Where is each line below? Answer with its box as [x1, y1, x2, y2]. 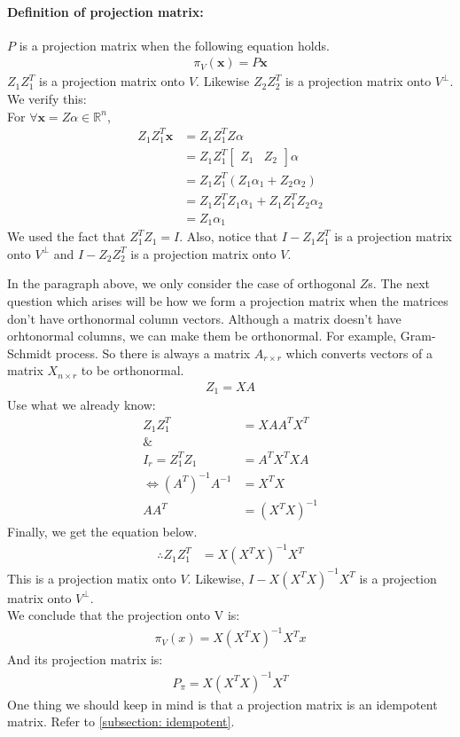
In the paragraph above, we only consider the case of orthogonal [7, 274, 356, 293]
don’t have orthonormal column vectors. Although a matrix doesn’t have [7, 309, 402, 327]
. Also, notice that [179, 227, 278, 246]
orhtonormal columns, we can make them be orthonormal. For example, [7, 326, 397, 345]
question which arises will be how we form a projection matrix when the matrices [7, 292, 448, 310]
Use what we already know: [7, 396, 156, 414]
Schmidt [7, 343, 52, 362]
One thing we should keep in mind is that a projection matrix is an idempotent [7, 694, 438, 713]
